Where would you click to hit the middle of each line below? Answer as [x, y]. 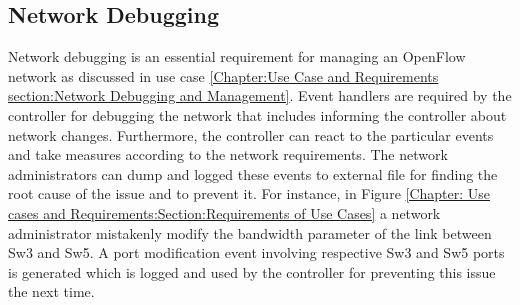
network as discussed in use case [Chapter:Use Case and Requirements [223, 75]
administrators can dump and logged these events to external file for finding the [253, 173]
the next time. [51, 291]
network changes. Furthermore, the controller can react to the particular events [251, 134]
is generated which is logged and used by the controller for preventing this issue [252, 271]
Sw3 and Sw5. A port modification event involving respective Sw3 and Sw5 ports [256, 252]
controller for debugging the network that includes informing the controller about [257, 114]
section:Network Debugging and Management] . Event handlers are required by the [260, 95]
